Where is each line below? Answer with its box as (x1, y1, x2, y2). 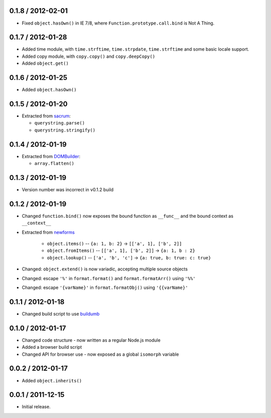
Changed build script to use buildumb (22, 311, 100, 317)
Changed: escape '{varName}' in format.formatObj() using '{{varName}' (22, 285, 188, 291)
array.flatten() (34, 161, 75, 167)
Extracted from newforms (22, 229, 75, 235)
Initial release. (22, 404, 51, 410)
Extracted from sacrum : (22, 113, 71, 119)
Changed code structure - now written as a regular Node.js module (22, 337, 161, 343)
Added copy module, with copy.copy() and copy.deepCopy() (22, 53, 156, 59)
